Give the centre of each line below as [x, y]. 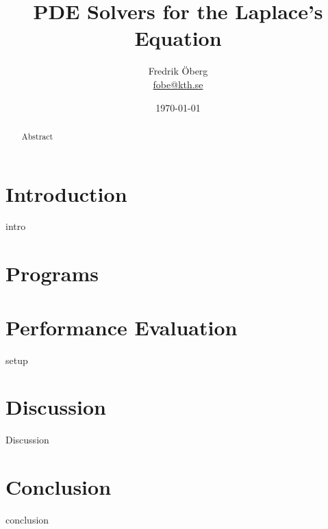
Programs [52, 273]
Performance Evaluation [122, 327]
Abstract [37, 136]
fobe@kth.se [178, 84]
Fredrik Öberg [178, 71]
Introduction [66, 193]
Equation [178, 38]
